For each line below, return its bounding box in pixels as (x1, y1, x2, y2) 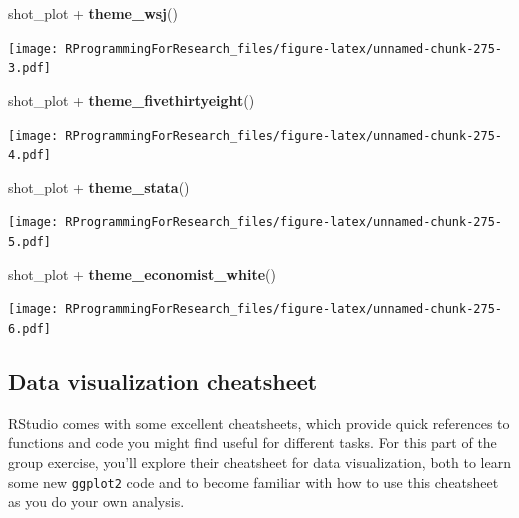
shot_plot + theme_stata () (8, 176, 190, 197)
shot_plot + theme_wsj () (8, 3, 178, 23)
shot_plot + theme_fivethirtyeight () (8, 89, 255, 110)
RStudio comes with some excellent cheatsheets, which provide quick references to (8, 412, 510, 433)
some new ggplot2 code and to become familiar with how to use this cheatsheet (8, 471, 499, 492)
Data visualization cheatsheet (8, 366, 318, 397)
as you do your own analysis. (8, 491, 185, 512)
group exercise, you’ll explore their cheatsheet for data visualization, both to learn (8, 452, 511, 473)
